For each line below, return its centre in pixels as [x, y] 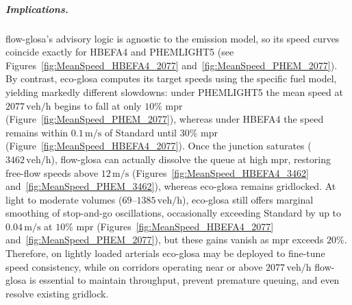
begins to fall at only [98, 105]
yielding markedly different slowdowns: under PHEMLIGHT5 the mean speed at [174, 91]
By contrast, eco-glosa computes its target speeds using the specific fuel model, [171, 78]
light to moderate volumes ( [64, 199]
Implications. [37, 9]
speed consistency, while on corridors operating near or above [134, 266]
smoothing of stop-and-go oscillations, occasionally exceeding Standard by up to [174, 213]
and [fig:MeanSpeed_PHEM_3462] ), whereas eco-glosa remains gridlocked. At [171, 186]
